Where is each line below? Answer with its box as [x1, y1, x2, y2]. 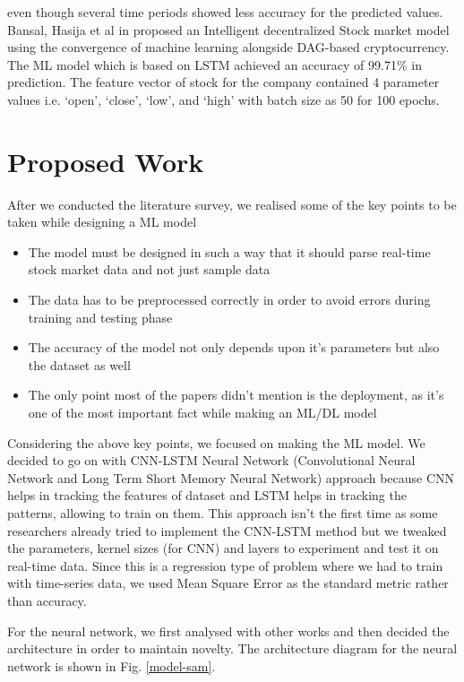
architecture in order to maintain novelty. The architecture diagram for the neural [7, 639, 458, 658]
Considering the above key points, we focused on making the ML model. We [7, 433, 425, 452]
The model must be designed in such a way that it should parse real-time [28, 242, 431, 261]
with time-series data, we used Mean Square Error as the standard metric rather [7, 574, 449, 592]
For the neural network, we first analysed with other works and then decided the [7, 621, 450, 640]
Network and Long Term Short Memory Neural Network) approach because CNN [7, 468, 455, 487]
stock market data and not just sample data [28, 260, 271, 279]
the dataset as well [28, 355, 131, 374]
